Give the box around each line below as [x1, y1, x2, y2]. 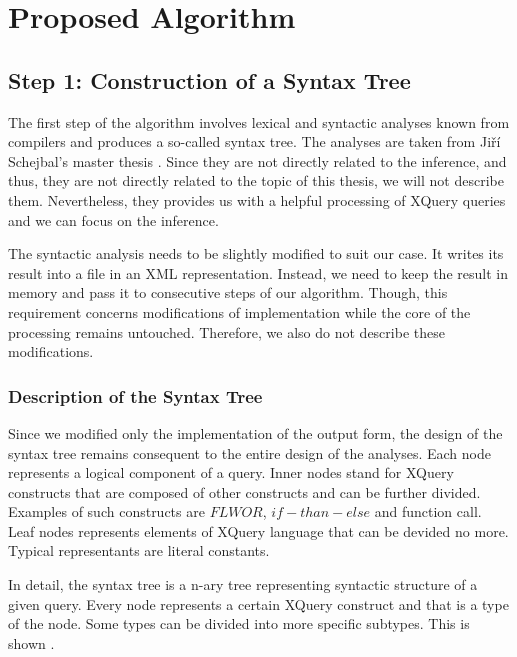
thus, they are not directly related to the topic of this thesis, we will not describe [8, 170, 504, 191]
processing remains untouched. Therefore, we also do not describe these [8, 321, 445, 342]
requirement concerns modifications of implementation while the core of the [8, 301, 471, 322]
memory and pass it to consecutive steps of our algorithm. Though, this [8, 282, 448, 303]
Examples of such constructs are [8, 501, 205, 522]
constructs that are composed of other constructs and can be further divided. [8, 481, 481, 502]
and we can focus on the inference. [8, 209, 219, 230]
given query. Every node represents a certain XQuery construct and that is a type [8, 593, 509, 614]
